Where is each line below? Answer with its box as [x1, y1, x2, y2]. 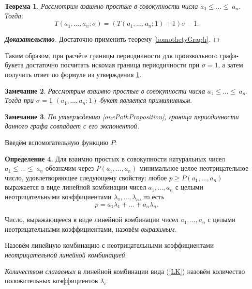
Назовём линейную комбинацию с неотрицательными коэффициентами [5, 240, 214, 250]
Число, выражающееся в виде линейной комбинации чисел [5, 214, 178, 225]
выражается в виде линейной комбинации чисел [5, 182, 146, 192]
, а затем [218, 60, 243, 70]
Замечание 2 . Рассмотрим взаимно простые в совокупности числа [5, 85, 205, 96]
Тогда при [5, 95, 34, 105]
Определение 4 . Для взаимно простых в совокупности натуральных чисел [5, 153, 225, 163]
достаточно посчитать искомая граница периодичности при [26, 60, 200, 70]
